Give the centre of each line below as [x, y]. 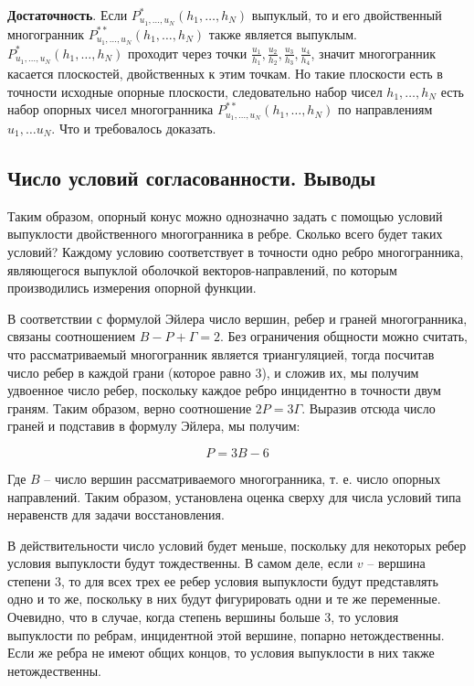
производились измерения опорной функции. [132, 288]
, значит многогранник [374, 53]
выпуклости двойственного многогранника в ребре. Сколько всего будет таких [225, 234]
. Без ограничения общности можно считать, [343, 336]
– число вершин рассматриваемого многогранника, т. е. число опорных [242, 478]
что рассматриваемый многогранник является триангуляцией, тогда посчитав [221, 354]
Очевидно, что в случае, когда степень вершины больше [164, 617]
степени [29, 580]
